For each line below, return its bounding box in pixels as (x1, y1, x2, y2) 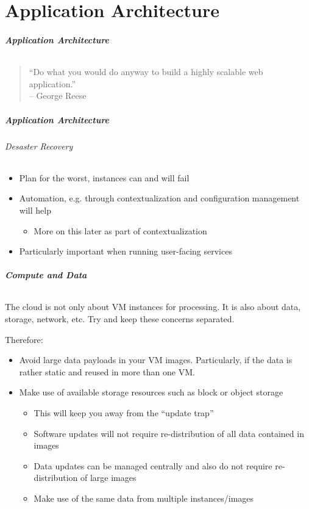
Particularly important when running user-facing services (19, 245, 232, 258)
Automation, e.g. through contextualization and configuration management (19, 192, 300, 204)
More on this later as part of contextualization (34, 224, 207, 237)
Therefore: (5, 333, 43, 345)
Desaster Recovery (5, 139, 73, 152)
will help (19, 203, 51, 216)
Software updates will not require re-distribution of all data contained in (34, 427, 304, 439)
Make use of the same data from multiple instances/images (34, 492, 254, 505)
